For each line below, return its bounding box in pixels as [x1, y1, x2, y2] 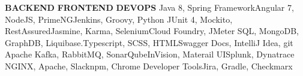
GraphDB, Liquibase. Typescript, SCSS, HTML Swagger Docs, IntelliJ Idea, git [5, 36, 293, 48]
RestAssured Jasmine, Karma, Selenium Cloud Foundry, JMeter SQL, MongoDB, [5, 25, 299, 37]
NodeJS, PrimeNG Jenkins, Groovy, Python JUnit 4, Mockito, [5, 13, 233, 25]
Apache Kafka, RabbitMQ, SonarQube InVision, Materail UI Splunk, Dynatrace [5, 48, 295, 60]
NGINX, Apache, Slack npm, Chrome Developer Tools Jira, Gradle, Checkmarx [5, 59, 293, 72]
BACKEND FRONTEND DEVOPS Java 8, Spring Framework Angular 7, [5, 1, 294, 13]
